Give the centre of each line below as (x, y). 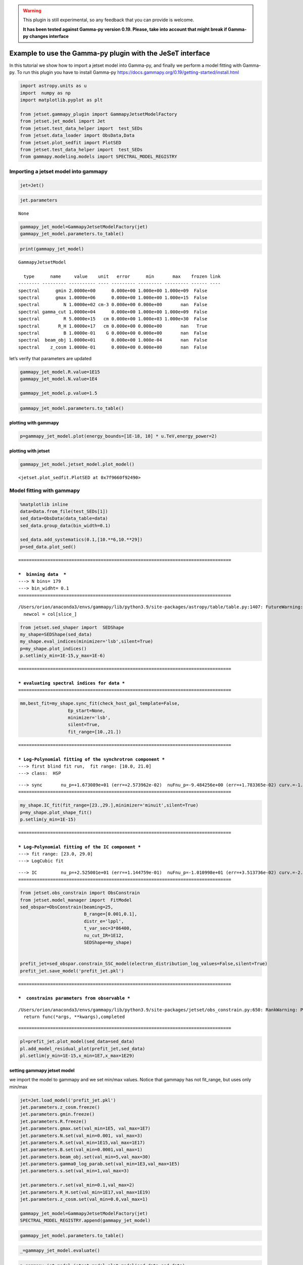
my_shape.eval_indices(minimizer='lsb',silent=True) (87, 642)
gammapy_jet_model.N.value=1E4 (59, 379)
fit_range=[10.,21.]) (94, 732)
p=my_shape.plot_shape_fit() (56, 812)
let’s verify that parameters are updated (50, 359)
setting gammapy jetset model (42, 1070)
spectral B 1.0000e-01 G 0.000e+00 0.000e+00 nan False (113, 333)
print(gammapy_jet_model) (52, 249)
